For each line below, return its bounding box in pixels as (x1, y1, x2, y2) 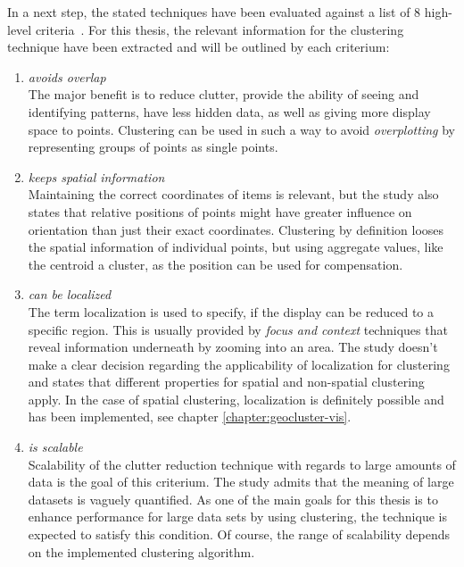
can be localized (28, 285, 112, 304)
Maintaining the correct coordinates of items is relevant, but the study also (28, 185, 439, 204)
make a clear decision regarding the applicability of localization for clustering (28, 354, 450, 373)
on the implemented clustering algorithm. (28, 542, 255, 561)
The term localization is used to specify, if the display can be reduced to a (28, 302, 434, 321)
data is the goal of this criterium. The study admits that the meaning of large (28, 472, 454, 491)
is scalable (28, 438, 83, 456)
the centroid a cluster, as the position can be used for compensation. (28, 254, 403, 273)
